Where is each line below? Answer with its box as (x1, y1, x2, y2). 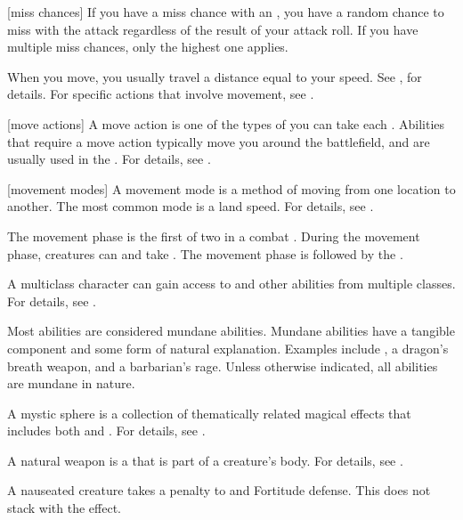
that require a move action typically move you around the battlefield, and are (7, 132, 430, 150)
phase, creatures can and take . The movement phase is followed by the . (7, 244, 403, 263)
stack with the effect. (7, 499, 121, 517)
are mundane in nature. (7, 374, 135, 393)
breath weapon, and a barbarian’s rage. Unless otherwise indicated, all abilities (7, 356, 438, 375)
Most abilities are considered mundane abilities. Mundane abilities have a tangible (7, 321, 455, 340)
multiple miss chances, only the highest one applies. (7, 37, 288, 56)
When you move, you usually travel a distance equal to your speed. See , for (7, 67, 422, 85)
